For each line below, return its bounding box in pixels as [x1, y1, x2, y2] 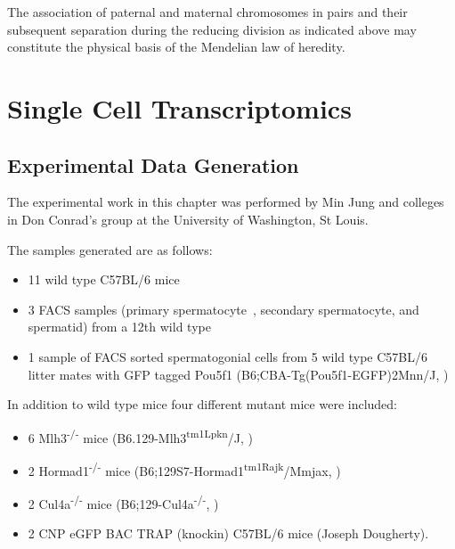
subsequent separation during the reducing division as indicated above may [7, 20, 417, 38]
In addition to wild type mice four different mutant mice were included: [7, 395, 398, 414]
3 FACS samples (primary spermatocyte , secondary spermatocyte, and [28, 299, 419, 318]
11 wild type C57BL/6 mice [28, 270, 180, 289]
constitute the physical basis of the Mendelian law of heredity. [7, 37, 345, 56]
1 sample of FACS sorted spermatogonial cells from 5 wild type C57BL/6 [28, 347, 427, 365]
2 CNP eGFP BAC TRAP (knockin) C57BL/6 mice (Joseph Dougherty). [28, 524, 429, 543]
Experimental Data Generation [7, 151, 299, 178]
